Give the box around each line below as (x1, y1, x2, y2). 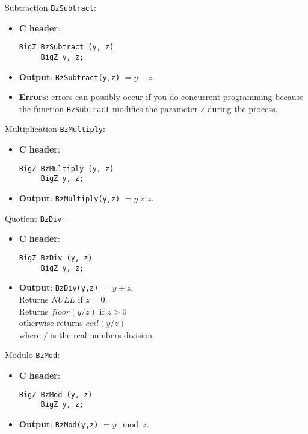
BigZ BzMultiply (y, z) (19, 164, 114, 173)
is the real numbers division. (50, 328, 155, 341)
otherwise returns (19, 316, 83, 329)
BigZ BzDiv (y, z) (19, 253, 93, 262)
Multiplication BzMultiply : (5, 122, 105, 135)
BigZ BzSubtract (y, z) (19, 43, 114, 52)
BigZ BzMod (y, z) (19, 390, 93, 399)
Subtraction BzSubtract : (5, 1, 96, 13)
